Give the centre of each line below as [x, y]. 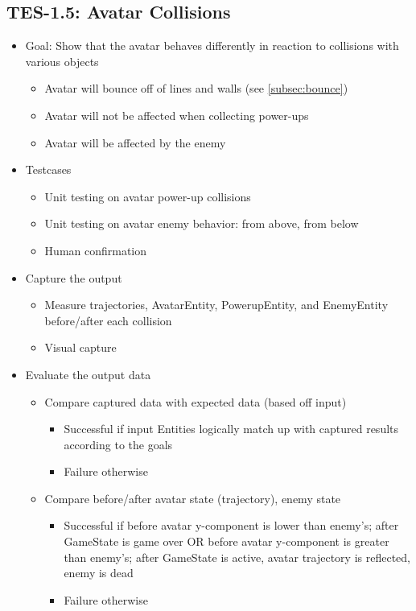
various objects [62, 61]
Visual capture [80, 347]
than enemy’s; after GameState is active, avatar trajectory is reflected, [237, 557]
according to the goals [118, 444]
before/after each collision [108, 320]
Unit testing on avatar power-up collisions [148, 196]
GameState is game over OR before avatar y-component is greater [227, 541]
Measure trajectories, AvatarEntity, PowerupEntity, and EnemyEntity [216, 305]
